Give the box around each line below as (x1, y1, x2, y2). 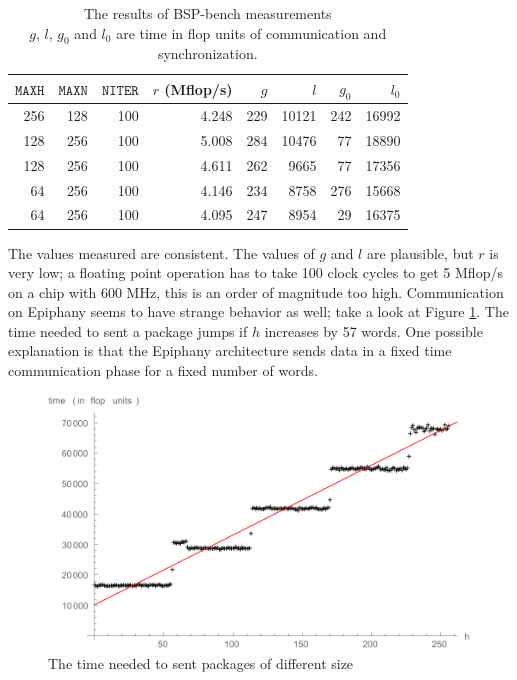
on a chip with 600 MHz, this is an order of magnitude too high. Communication (8, 281, 504, 302)
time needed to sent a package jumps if (8, 320, 248, 341)
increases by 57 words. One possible (264, 320, 483, 341)
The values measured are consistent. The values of (8, 242, 315, 263)
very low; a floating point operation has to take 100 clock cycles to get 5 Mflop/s (8, 262, 503, 283)
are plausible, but (366, 242, 474, 263)
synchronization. (157, 43, 258, 64)
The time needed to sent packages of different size (48, 652, 354, 673)
